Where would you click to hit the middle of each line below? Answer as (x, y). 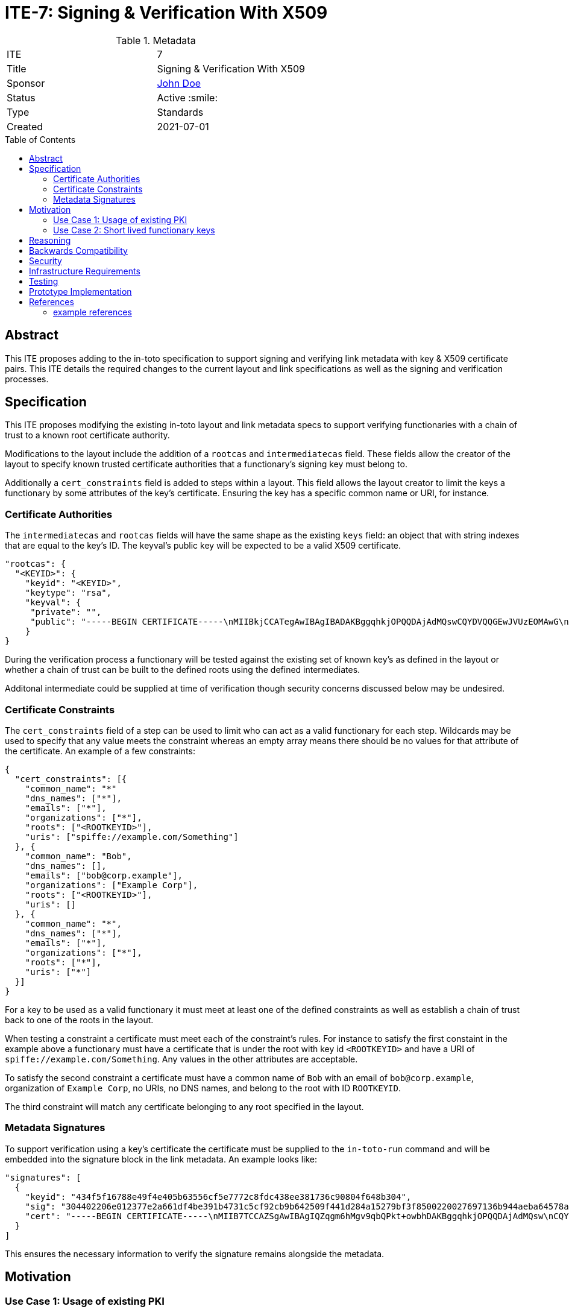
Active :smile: (187, 97)
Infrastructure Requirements (85, 271)
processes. (27, 379)
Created (25, 126)
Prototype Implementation (80, 291)
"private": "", (66, 612)
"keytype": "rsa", (68, 593)
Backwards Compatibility (78, 250)
